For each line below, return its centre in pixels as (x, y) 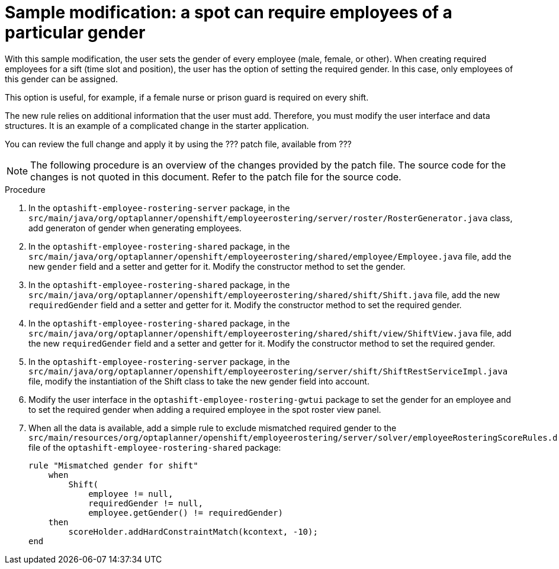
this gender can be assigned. (62, 79)
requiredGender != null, (146, 503)
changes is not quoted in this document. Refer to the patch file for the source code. (216, 177)
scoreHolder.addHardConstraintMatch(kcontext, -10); (193, 531)
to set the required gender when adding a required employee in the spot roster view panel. (205, 409)
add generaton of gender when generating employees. (135, 228)
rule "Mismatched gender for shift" (113, 465)
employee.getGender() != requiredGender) (186, 513)
